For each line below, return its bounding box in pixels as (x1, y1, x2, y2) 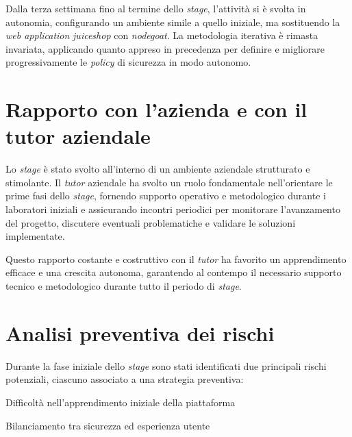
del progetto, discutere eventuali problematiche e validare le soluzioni (5, 215, 296, 229)
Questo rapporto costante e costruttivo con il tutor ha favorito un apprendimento (5, 251, 347, 266)
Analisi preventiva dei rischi (5, 319, 275, 347)
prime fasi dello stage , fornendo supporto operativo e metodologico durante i (5, 188, 326, 203)
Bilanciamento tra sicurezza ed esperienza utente (5, 418, 210, 432)
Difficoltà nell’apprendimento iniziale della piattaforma (5, 395, 236, 409)
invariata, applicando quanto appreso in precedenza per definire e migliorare (5, 41, 325, 55)
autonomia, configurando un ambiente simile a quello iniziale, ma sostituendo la (5, 14, 340, 29)
